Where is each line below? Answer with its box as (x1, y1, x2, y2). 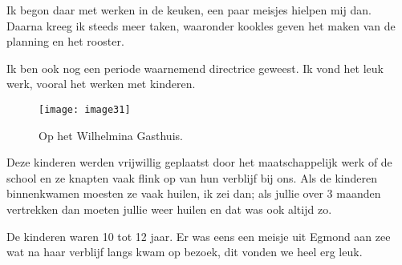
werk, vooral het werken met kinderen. (6, 75, 196, 92)
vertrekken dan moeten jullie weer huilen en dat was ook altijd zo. (6, 201, 332, 217)
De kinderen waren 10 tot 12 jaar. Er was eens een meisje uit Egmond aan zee (6, 227, 391, 244)
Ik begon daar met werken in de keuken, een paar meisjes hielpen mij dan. (6, 2, 372, 18)
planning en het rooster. (6, 33, 124, 50)
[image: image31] (39, 103, 131, 115)
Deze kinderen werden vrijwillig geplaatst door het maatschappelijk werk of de (6, 154, 392, 171)
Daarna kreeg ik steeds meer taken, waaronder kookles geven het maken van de (6, 17, 396, 34)
